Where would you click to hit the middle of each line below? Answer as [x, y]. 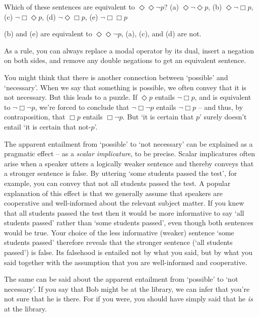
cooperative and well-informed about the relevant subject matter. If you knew [124, 203]
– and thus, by [221, 107]
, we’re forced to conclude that [82, 107]
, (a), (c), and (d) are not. [161, 34]
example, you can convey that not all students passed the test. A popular [117, 183]
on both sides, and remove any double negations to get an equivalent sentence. [125, 60]
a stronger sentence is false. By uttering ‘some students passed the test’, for [121, 173]
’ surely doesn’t [223, 117]
